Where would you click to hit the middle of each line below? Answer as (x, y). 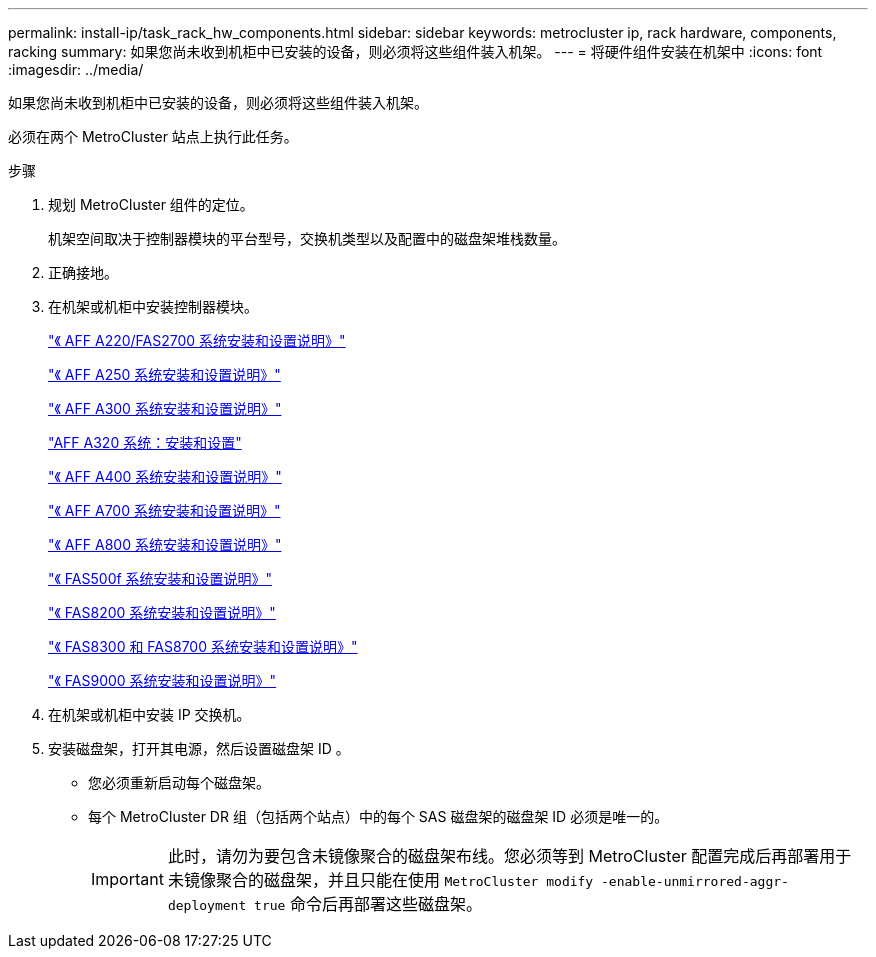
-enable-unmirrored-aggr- (695, 881)
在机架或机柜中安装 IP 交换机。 (149, 714)
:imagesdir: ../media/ (76, 69)
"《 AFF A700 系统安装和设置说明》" (164, 510)
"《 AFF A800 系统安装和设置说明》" (165, 544)
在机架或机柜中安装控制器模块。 (153, 306)
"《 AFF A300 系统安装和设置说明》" (165, 408)
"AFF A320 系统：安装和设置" (145, 442)
